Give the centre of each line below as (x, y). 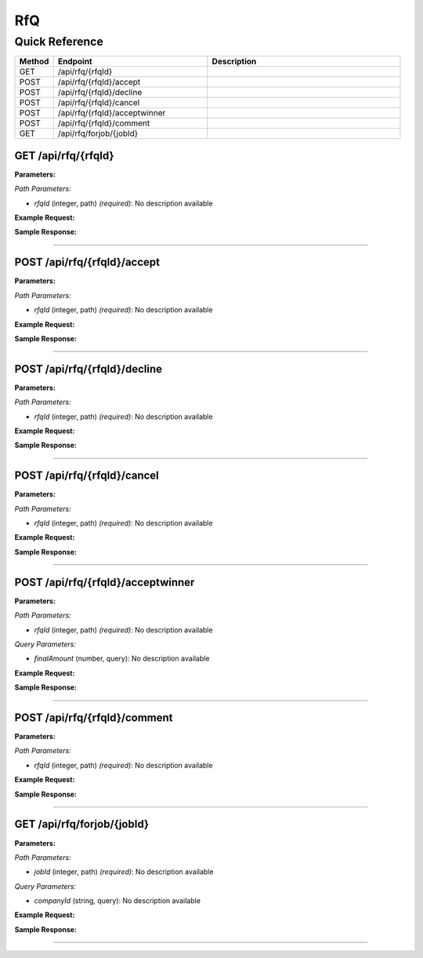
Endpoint (75, 61)
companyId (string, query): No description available (117, 901)
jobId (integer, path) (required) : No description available (124, 872)
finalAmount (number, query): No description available (122, 658)
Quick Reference (59, 42)
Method (34, 61)
